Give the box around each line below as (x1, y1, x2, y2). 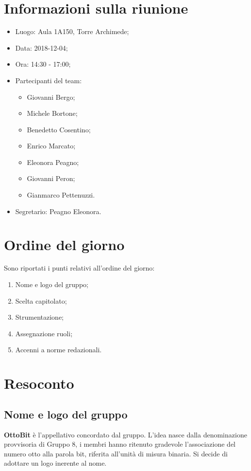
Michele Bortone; (27, 108, 78, 118)
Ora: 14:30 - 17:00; (15, 59, 71, 69)
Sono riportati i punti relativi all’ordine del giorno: (4, 263, 155, 273)
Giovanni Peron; (27, 173, 75, 183)
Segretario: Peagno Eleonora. (15, 206, 101, 216)
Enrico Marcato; (27, 141, 76, 151)
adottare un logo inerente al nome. (4, 458, 107, 468)
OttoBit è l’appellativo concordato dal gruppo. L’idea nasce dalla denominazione (4, 429, 247, 439)
